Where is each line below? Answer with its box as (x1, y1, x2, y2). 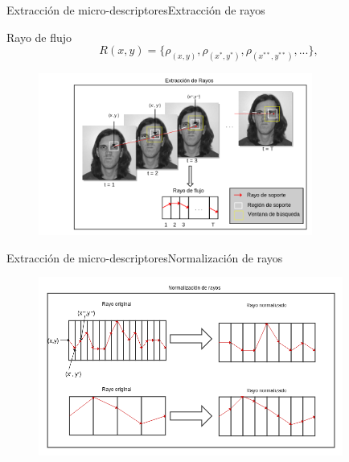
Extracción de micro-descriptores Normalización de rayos (6, 249, 283, 266)
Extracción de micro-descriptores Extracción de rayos (6, 2, 265, 18)
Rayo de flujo (6, 28, 72, 45)
